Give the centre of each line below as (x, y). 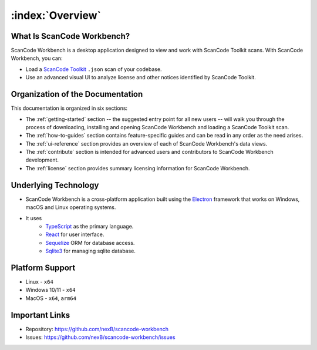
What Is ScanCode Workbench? (70, 36)
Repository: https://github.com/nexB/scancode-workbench (97, 329)
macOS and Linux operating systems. (71, 207)
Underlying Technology (55, 185)
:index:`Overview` (56, 15)
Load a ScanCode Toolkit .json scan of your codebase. (94, 69)
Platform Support (43, 267)
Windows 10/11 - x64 (50, 290)
